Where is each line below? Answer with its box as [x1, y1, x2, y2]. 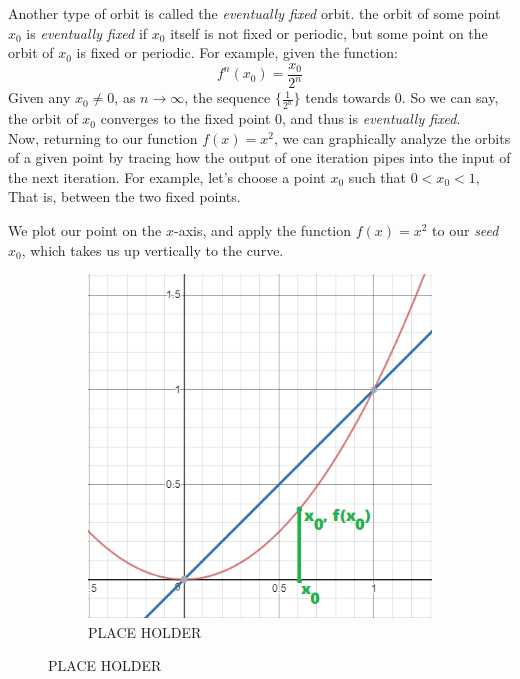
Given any [8, 87, 71, 108]
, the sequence [184, 87, 271, 108]
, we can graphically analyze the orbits [273, 127, 511, 148]
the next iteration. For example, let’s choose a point [8, 166, 326, 187]
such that [348, 166, 407, 187]
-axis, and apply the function [173, 220, 352, 241]
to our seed [432, 220, 499, 241]
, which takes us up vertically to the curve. [21, 239, 284, 260]
